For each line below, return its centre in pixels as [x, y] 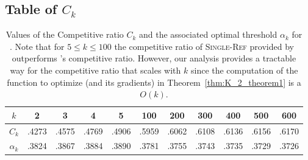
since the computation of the [244, 70]
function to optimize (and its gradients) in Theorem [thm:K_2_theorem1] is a [154, 82]
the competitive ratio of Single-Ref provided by [204, 46]
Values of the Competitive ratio [65, 34]
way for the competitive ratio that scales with [95, 70]
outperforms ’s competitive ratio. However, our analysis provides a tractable [154, 58]
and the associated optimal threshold [208, 34]
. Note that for [37, 46]
